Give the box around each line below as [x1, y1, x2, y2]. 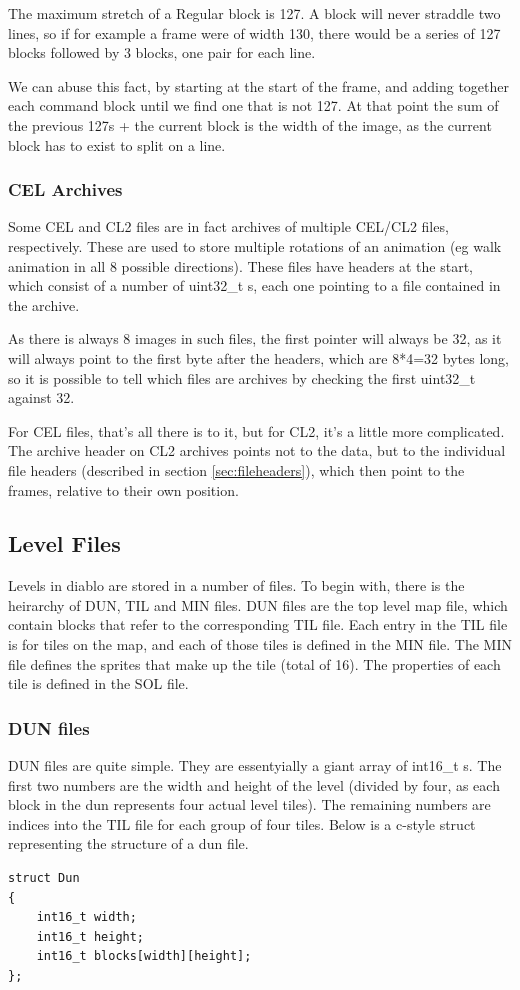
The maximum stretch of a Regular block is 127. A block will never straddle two [8, 3, 501, 23]
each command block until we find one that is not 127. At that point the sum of [8, 95, 499, 116]
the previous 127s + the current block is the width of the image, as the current [8, 114, 492, 135]
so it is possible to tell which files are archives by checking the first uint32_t [8, 367, 476, 388]
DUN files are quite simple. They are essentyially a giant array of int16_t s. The [8, 755, 502, 776]
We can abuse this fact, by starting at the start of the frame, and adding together [8, 75, 509, 96]
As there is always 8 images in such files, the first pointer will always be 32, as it [8, 328, 502, 349]
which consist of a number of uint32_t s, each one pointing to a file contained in [8, 275, 501, 296]
